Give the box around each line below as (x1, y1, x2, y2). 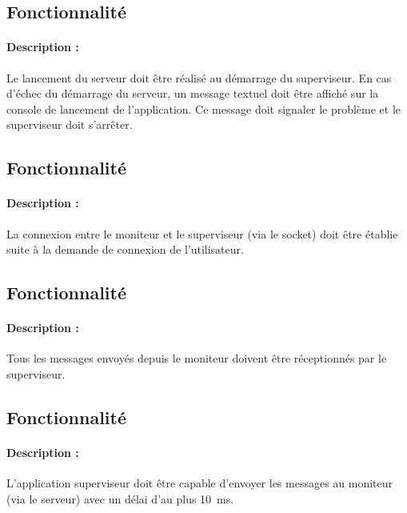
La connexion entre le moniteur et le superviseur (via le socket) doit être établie (6, 225, 398, 242)
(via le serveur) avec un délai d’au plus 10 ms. (6, 490, 234, 507)
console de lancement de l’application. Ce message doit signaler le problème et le (6, 100, 401, 117)
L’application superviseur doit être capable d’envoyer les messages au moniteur (6, 475, 393, 491)
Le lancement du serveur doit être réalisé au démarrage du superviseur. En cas (6, 69, 392, 86)
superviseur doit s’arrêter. (6, 116, 133, 133)
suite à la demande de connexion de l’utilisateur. (6, 241, 244, 258)
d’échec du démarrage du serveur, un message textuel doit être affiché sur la (6, 85, 379, 102)
